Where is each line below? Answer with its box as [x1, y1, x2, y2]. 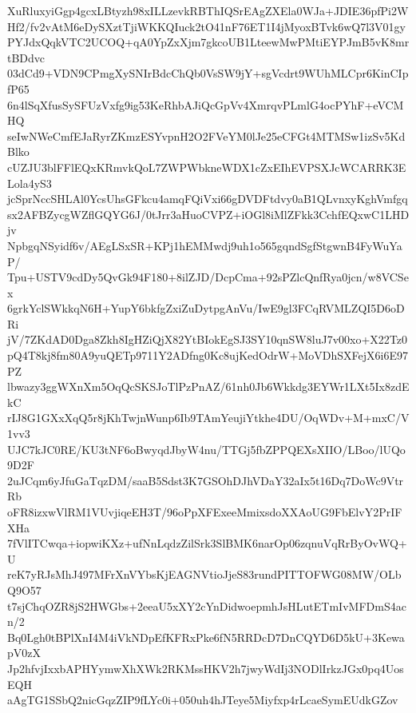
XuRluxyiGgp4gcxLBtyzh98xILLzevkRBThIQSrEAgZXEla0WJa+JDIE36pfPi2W [7, 2, 409, 18]
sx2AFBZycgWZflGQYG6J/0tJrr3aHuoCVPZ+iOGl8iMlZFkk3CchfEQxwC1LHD [7, 205, 410, 222]
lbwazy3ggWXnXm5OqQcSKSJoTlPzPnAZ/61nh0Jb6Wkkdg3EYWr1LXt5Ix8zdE [7, 378, 410, 395]
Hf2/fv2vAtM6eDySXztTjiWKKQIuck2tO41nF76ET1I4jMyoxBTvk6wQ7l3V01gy [7, 18, 406, 34]
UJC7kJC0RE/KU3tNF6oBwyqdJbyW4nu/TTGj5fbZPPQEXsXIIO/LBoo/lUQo [7, 440, 406, 457]
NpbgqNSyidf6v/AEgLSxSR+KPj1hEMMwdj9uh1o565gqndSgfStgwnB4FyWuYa [7, 237, 402, 253]
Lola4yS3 [7, 174, 52, 191]
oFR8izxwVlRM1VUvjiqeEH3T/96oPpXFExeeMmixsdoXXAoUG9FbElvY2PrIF [7, 504, 402, 520]
